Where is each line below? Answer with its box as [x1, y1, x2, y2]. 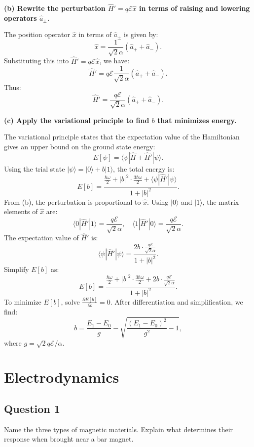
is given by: [124, 29, 158, 40]
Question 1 [4, 401, 60, 416]
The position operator [4, 29, 70, 40]
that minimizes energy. [157, 115, 237, 125]
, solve [61, 296, 80, 307]
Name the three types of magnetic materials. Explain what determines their [4, 424, 233, 434]
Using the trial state [4, 163, 65, 174]
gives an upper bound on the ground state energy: [4, 141, 155, 151]
